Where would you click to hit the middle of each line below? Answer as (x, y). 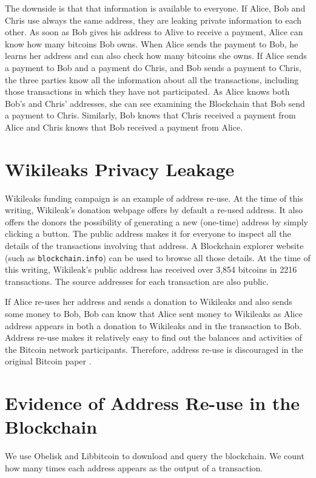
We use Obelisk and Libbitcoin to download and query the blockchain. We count (155, 456)
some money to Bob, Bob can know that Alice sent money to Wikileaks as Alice (154, 314)
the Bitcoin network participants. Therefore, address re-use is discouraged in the (154, 349)
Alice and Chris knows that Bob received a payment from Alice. (124, 127)
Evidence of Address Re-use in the (152, 403)
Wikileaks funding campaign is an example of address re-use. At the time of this (154, 198)
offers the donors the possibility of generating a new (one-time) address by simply (157, 221)
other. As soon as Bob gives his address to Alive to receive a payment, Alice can (154, 32)
